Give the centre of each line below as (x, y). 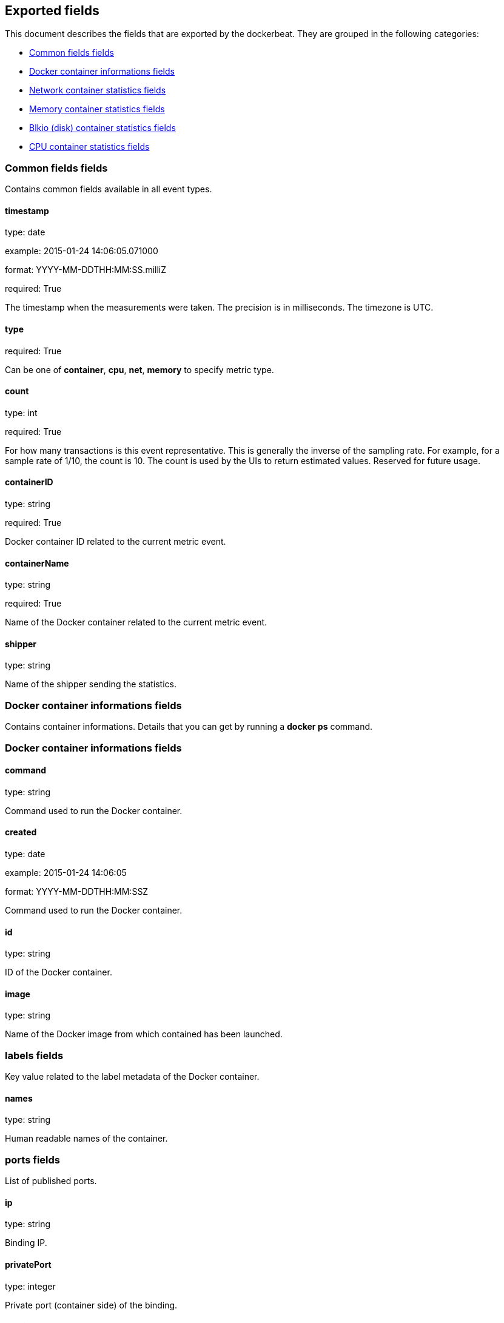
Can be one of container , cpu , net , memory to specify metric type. (139, 369)
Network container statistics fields (98, 90)
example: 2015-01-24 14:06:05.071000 (82, 251)
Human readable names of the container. (86, 1139)
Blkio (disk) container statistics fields (102, 128)
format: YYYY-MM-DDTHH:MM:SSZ (77, 892)
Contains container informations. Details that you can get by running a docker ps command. (189, 727)
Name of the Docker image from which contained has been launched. (144, 1034)
